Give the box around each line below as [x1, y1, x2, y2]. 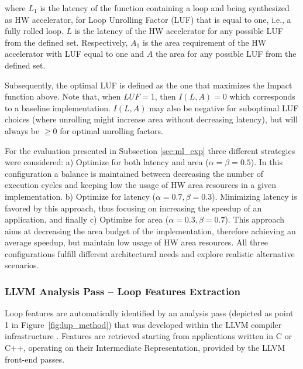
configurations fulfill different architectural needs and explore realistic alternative [5, 247, 295, 259]
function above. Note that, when [5, 90, 121, 102]
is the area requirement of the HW [142, 36, 267, 48]
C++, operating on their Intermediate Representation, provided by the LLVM [5, 341, 285, 354]
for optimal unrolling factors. [60, 124, 163, 136]
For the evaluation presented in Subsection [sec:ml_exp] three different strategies [5, 144, 295, 156]
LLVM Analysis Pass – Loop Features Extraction [5, 283, 240, 298]
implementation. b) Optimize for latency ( [5, 190, 156, 202]
